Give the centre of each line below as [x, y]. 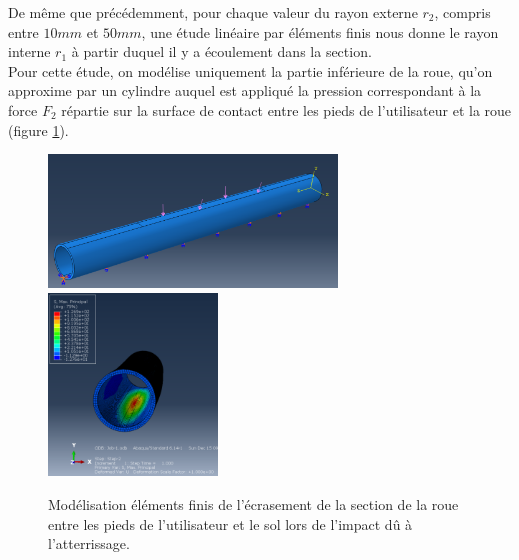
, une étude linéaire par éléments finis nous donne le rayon [320, 31]
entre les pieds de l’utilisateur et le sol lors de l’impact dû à [230, 523]
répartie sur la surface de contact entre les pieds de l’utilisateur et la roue [286, 109]
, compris [462, 12]
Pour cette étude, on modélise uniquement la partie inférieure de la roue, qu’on [250, 70]
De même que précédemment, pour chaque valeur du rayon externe [213, 12]
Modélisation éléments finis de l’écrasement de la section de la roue [253, 503]
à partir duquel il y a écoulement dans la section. [221, 51]
